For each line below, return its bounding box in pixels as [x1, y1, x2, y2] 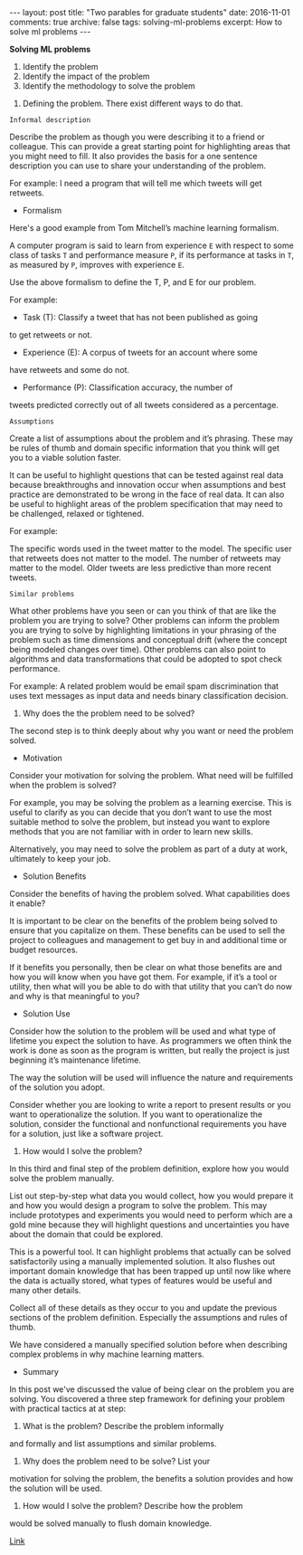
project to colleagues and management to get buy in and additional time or [9, 935, 288, 945]
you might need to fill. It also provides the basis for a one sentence [9, 151, 258, 161]
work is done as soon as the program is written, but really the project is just [9, 1045, 290, 1055]
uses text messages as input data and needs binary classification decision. [9, 691, 289, 701]
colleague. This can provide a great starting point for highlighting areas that [9, 141, 291, 151]
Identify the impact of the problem [22, 71, 151, 81]
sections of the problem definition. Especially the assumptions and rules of [9, 1312, 288, 1322]
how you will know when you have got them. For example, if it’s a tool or [9, 971, 278, 982]
